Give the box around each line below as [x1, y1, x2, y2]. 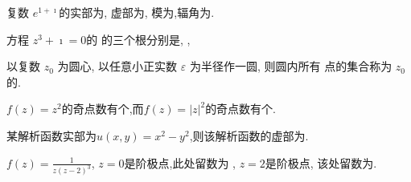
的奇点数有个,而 [61, 100, 144, 117]
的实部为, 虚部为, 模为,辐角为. [59, 4, 215, 20]
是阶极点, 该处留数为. [265, 154, 377, 171]
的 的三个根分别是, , [86, 30, 191, 47]
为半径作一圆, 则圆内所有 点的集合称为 [189, 58, 393, 75]
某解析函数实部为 [6, 127, 97, 144]
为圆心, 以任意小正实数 [57, 58, 178, 75]
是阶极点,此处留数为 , [124, 154, 236, 171]
